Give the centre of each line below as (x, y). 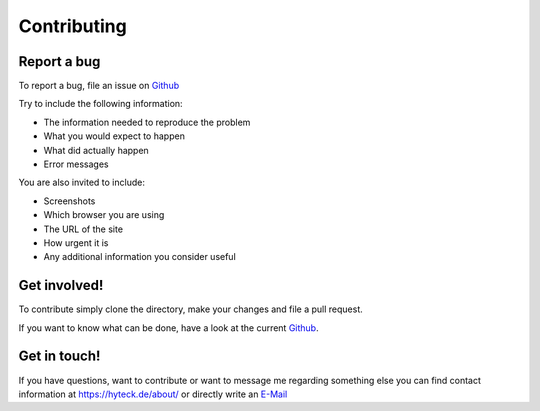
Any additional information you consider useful (140, 257)
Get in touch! (59, 356)
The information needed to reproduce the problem (147, 122)
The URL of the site (83, 229)
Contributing (72, 26)
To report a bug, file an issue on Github (99, 86)
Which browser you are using (104, 215)
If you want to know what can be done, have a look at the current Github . (168, 327)
